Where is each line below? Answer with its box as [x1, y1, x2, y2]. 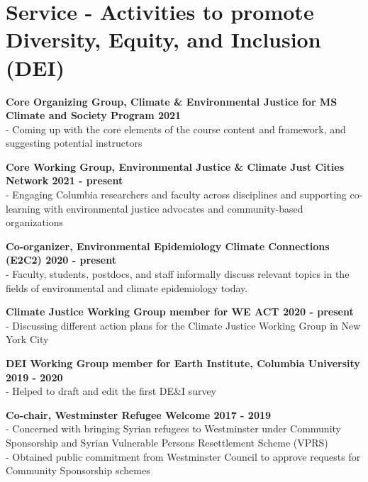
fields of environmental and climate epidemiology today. [6, 280, 248, 295]
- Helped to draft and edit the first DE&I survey [6, 383, 217, 398]
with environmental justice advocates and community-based [43, 201, 303, 215]
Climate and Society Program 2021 [6, 108, 182, 123]
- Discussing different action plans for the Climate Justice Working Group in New [6, 318, 361, 332]
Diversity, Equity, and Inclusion [6, 25, 321, 54]
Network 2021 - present [6, 173, 123, 188]
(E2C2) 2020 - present [6, 252, 116, 267]
